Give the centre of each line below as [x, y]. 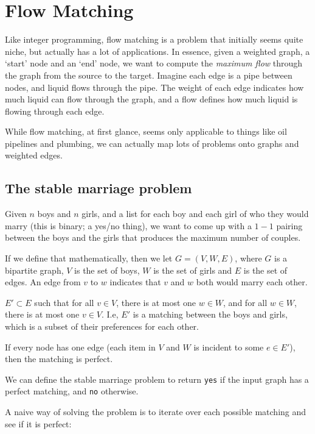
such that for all [64, 302]
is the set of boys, [107, 270]
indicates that [135, 282]
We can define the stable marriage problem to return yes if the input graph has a [157, 379]
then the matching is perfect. [59, 359]
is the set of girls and [193, 270]
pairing [289, 225]
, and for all [245, 302]
